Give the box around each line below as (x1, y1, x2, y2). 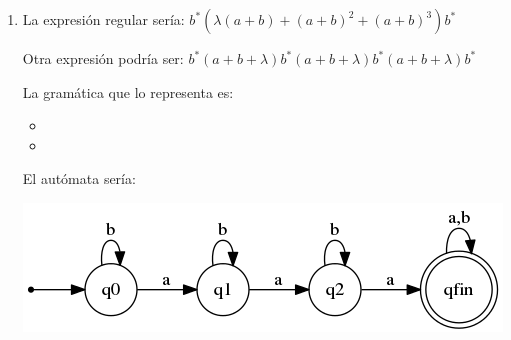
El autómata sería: (22, 168, 136, 189)
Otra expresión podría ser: (22, 48, 184, 68)
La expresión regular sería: (22, 9, 185, 29)
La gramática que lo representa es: (22, 81, 234, 102)
